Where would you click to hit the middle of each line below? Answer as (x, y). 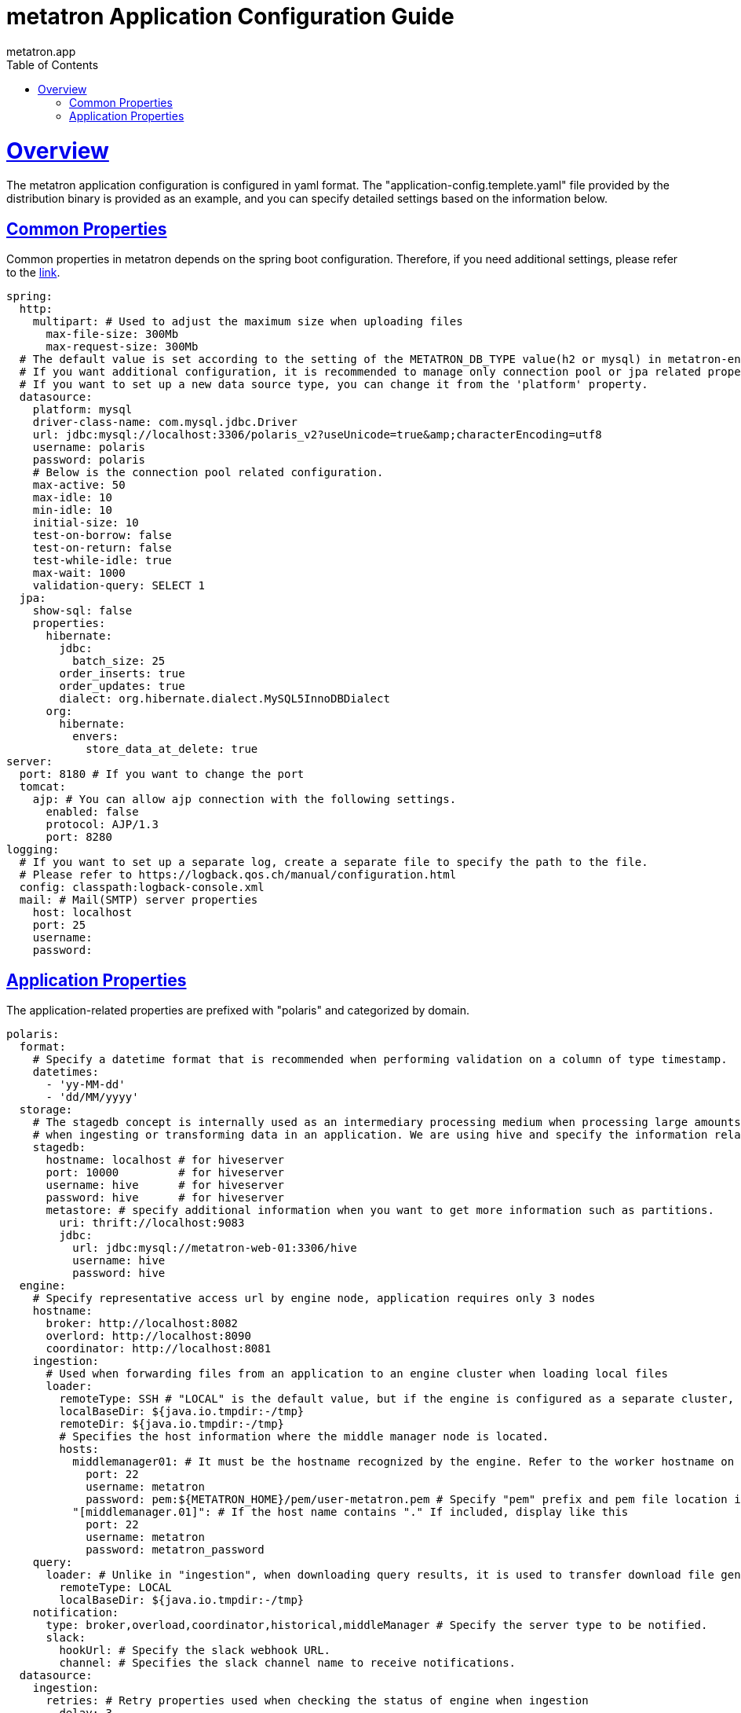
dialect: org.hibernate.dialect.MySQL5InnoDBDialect (224, 699)
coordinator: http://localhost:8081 (159, 1348)
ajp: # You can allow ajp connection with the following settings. (245, 800)
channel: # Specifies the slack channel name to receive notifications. (288, 1662)
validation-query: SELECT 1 (119, 586)
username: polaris (89, 448)
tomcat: (42, 787)
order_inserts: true (122, 674)
